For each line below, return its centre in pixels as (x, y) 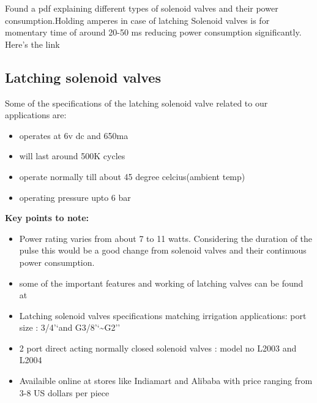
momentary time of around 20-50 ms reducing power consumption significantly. (153, 32)
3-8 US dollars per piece (64, 392)
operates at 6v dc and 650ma (74, 135)
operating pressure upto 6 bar (75, 197)
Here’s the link (32, 44)
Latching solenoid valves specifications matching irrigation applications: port (163, 315)
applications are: (36, 115)
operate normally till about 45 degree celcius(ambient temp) (132, 176)
